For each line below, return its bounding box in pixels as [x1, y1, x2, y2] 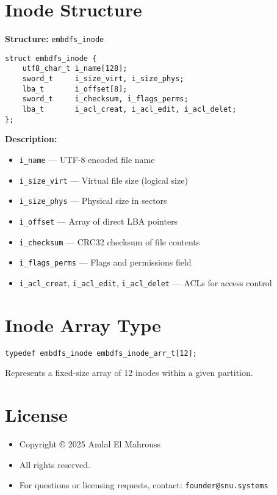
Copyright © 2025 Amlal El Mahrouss [19, 438, 161, 450]
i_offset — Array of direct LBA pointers [19, 214, 178, 227]
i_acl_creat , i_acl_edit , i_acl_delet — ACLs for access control [19, 276, 272, 289]
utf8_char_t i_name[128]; [22, 64, 128, 73]
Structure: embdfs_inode [5, 32, 104, 45]
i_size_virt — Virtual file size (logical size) [19, 173, 188, 186]
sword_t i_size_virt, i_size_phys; [22, 74, 184, 84]
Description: [5, 132, 57, 145]
